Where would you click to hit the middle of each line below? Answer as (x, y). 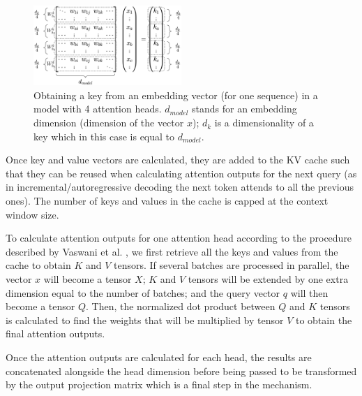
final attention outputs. (55, 333)
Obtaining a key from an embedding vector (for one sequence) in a (176, 95)
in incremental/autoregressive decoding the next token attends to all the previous (180, 187)
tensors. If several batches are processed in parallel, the (232, 265)
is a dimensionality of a (264, 123)
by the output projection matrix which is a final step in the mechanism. (159, 384)
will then (309, 292)
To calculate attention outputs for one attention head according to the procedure (179, 238)
